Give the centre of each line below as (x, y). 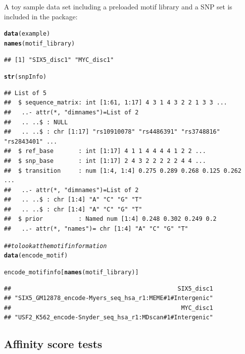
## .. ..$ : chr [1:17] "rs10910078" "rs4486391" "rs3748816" (112, 132)
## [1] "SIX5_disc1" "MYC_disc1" (59, 60)
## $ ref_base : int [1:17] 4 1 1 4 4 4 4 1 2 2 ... (105, 151)
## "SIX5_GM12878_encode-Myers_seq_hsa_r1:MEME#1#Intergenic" (109, 298)
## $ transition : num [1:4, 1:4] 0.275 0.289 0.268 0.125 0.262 (123, 171)
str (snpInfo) (25, 77)
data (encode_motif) (36, 256)
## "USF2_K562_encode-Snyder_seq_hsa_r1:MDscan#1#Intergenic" (109, 318)
